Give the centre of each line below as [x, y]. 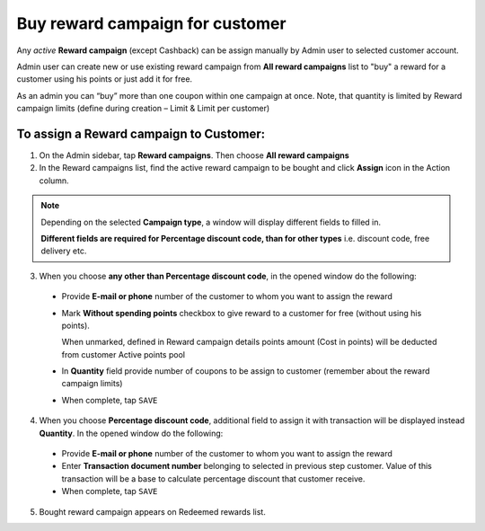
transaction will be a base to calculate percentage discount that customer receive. [213, 478]
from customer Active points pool [123, 354]
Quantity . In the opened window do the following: [131, 433]
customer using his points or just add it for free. [105, 79]
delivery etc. [64, 251]
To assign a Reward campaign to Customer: [141, 133]
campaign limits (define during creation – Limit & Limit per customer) [143, 109]
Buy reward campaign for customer [151, 23]
